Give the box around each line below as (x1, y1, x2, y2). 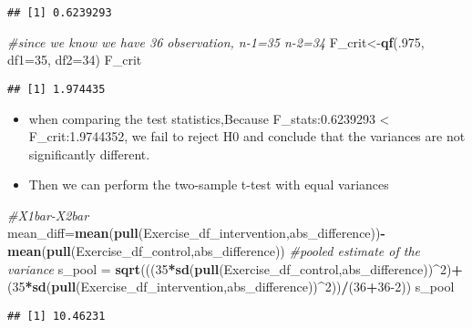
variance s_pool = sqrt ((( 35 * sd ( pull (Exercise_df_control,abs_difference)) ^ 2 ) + (7, 259, 463, 278)
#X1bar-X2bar (7, 205, 89, 224)
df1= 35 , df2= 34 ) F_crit (7, 50, 142, 69)
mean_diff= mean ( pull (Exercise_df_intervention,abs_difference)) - (7, 223, 385, 242)
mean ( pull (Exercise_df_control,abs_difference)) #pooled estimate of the (7, 241, 420, 261)
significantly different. (28, 144, 150, 163)
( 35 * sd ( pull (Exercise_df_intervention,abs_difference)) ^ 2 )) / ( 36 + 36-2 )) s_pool (7, 277, 455, 296)
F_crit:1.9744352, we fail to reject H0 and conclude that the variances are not (28, 127, 466, 146)
